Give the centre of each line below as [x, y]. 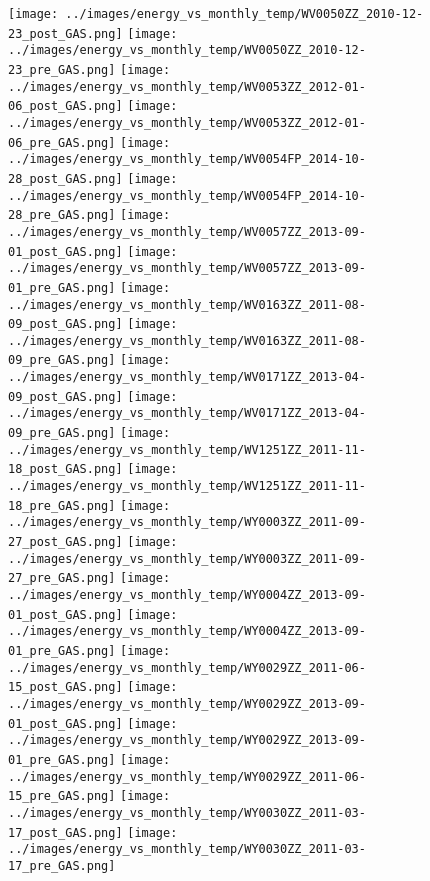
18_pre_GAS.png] [62, 505]
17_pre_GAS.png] [62, 865]
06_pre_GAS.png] [62, 142]
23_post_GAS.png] [65, 33]
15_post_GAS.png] [65, 687]
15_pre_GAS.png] [62, 796]
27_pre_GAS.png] [62, 578]
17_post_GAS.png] [65, 832]
